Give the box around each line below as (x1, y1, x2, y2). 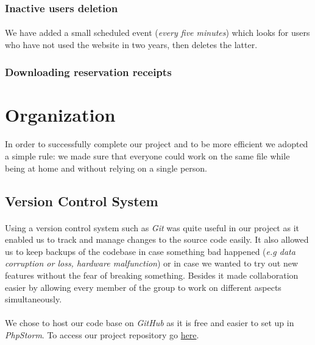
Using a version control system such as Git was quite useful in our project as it (5, 221, 299, 234)
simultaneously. (5, 293, 62, 305)
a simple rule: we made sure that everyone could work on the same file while (5, 150, 290, 162)
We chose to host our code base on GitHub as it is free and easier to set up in (5, 316, 294, 329)
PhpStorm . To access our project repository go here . (5, 328, 199, 341)
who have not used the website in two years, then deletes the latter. (5, 38, 258, 51)
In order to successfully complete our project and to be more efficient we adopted (5, 138, 308, 150)
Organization (5, 102, 116, 127)
